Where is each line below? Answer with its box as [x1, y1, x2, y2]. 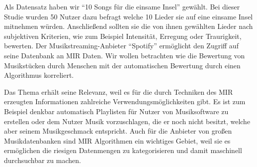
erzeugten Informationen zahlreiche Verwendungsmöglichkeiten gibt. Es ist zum [4, 96, 246, 107]
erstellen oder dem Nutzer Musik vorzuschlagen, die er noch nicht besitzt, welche [4, 116, 251, 126]
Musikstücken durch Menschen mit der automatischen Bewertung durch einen [4, 60, 241, 70]
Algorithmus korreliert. [4, 70, 74, 80]
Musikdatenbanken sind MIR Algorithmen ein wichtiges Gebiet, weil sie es [4, 135, 231, 146]
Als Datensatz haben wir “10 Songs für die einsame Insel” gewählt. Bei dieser [4, 1, 240, 11]
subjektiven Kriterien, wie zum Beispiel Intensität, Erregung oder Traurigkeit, [4, 30, 242, 41]
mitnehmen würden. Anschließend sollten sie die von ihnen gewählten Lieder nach [4, 21, 253, 31]
